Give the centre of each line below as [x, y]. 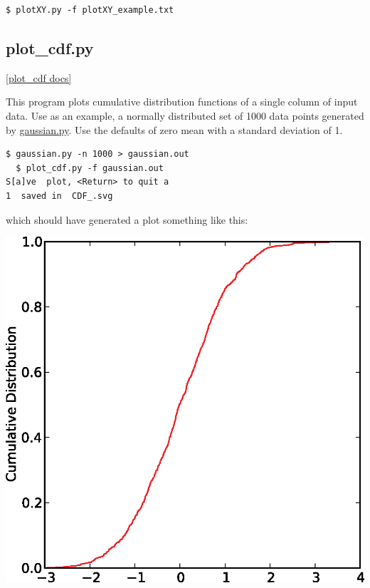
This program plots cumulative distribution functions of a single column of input [182, 102]
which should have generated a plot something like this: [127, 219]
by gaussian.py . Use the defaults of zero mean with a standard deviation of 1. [174, 129]
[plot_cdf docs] [39, 77]
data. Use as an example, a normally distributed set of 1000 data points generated [185, 115]
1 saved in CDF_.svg [59, 196]
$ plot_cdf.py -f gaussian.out [90, 168]
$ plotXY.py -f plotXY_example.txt [90, 10]
